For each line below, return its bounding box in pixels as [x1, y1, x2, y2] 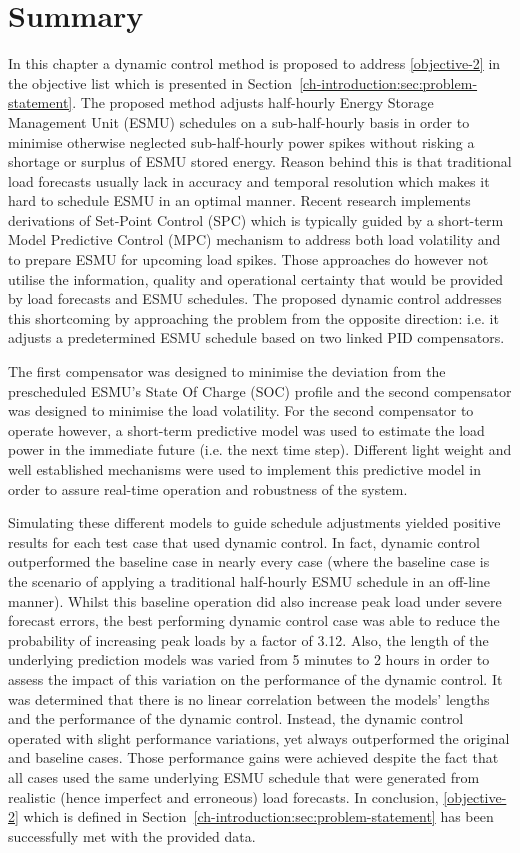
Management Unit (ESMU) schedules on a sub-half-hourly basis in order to [8, 111, 470, 132]
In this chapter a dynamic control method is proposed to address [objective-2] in [8, 53, 501, 74]
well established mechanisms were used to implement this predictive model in [8, 459, 481, 479]
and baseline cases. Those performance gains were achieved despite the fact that [8, 747, 499, 768]
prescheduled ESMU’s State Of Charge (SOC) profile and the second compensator [8, 380, 512, 401]
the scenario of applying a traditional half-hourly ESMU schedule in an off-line [8, 570, 490, 591]
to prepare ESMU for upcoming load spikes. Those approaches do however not [8, 249, 489, 270]
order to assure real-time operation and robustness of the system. [8, 478, 408, 499]
